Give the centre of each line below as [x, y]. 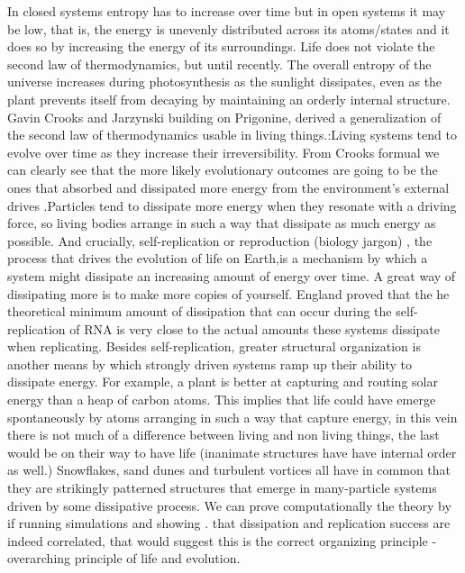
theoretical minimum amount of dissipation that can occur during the [200, 311]
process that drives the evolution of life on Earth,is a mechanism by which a [218, 258]
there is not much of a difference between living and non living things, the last [223, 435]
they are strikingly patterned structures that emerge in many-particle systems [222, 488]
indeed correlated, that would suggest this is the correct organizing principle [218, 540]
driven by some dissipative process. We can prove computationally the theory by [229, 505]
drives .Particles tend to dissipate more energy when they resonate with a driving [232, 205]
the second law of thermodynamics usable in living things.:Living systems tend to [232, 135]
